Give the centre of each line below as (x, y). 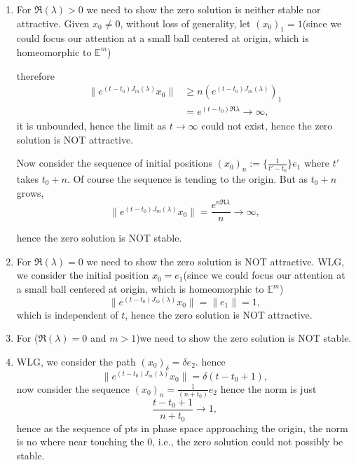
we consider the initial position (83, 275)
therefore (35, 75)
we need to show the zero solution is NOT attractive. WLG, (215, 261)
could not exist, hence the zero (267, 126)
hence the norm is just (268, 388)
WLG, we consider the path (76, 361)
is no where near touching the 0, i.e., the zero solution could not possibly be (180, 442)
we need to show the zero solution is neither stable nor (204, 9)
